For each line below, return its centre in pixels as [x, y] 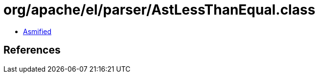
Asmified [37, 31]
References [32, 50]
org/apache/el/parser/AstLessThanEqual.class [159, 10]
